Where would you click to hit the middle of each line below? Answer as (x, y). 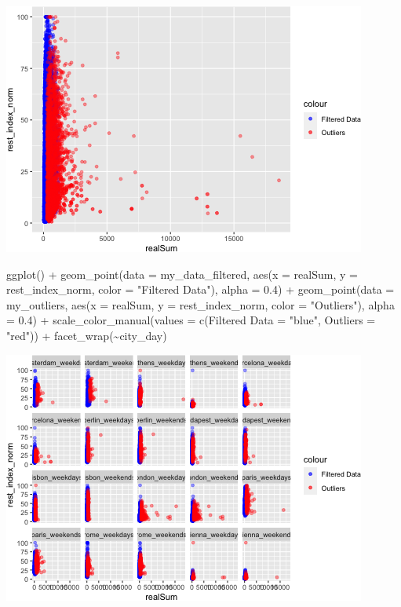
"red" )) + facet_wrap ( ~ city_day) (87, 335)
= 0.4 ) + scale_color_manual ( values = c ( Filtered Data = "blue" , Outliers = (191, 320)
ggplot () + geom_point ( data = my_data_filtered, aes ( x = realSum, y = (182, 274)
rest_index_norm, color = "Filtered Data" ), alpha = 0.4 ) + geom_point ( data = (200, 289)
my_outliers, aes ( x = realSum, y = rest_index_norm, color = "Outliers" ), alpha (200, 304)
